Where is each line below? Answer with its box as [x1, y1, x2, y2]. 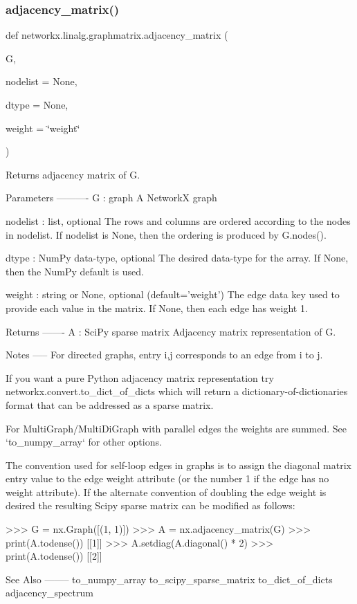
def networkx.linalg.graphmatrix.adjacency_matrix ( [6, 28, 228, 42]
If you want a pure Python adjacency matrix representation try [6, 370, 274, 385]
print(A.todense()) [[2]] [6, 549, 102, 563]
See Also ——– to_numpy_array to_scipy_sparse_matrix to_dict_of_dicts [6, 571, 333, 586]
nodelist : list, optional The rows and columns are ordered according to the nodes [6, 213, 351, 228]
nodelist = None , [6, 74, 77, 89]
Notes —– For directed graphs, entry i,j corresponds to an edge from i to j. [6, 347, 323, 362]
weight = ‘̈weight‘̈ [6, 120, 80, 135]
